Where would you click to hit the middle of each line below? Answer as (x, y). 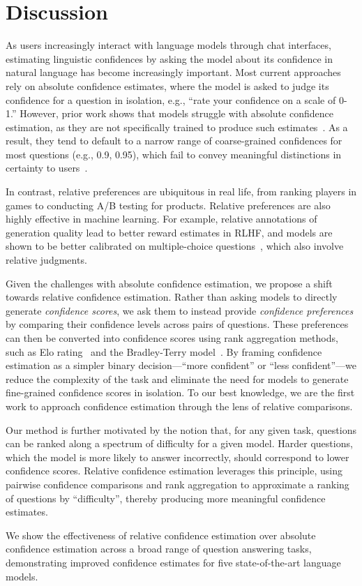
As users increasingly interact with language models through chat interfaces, (168, 45)
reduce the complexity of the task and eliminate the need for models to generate (177, 378)
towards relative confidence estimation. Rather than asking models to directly (172, 297)
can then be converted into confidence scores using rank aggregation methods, (172, 338)
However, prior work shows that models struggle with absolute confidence (176, 113)
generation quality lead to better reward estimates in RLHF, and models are (169, 232)
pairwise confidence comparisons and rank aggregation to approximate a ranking (178, 484)
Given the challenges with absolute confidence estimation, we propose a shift (169, 283)
